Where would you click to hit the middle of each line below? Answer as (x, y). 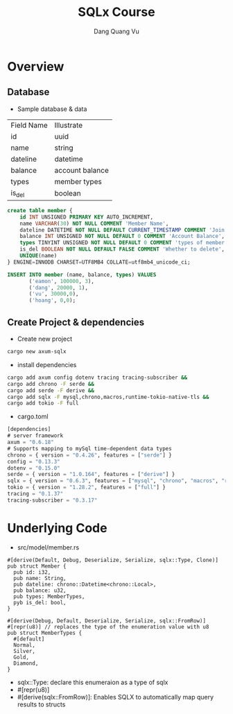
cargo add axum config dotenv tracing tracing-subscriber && (97, 377)
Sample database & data (52, 109)
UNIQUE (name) (38, 256)
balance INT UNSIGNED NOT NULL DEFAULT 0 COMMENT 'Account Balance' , (122, 237)
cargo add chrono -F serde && (51, 384)
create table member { (40, 210)
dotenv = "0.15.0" (34, 468)
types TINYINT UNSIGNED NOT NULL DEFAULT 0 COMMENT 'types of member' (124, 243)
